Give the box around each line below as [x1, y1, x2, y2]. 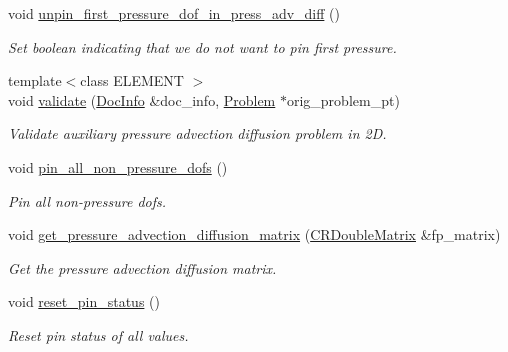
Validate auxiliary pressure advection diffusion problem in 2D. [8, 123, 387, 144]
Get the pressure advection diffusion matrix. [8, 257, 277, 278]
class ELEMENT [80, 70, 184, 91]
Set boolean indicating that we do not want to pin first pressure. [8, 36, 397, 57]
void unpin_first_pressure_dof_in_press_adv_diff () [8, 3, 340, 23]
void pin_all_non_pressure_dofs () [8, 156, 228, 177]
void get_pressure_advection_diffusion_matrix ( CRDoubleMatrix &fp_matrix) [8, 224, 501, 245]
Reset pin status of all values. [8, 324, 189, 345]
